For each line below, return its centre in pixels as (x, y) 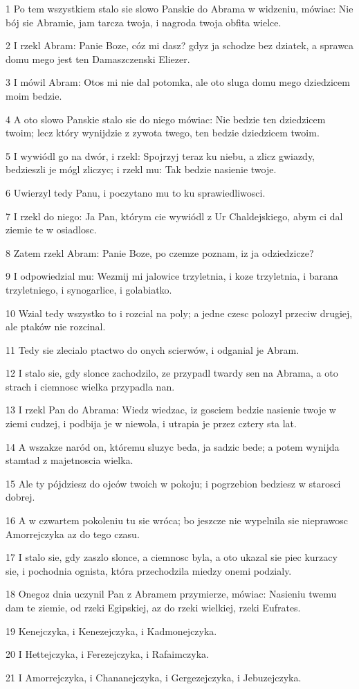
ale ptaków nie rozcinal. (56, 326)
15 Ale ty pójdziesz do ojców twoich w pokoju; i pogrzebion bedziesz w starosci (173, 483)
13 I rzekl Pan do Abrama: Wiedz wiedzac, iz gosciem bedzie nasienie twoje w (171, 410)
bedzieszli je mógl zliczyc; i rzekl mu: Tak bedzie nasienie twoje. (141, 169)
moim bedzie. (34, 95)
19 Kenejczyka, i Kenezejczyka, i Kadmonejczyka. (111, 630)
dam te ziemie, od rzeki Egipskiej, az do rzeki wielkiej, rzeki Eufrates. (153, 607)
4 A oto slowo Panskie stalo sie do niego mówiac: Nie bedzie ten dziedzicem (166, 119)
